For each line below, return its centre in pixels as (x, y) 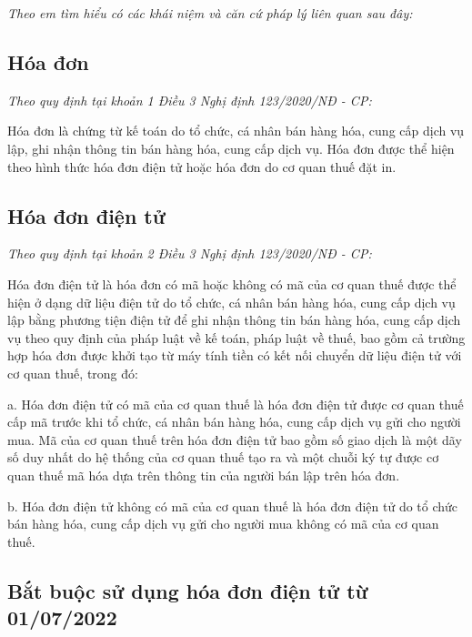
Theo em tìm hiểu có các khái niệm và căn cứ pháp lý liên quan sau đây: (210, 13)
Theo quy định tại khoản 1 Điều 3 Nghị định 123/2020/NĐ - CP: (190, 100)
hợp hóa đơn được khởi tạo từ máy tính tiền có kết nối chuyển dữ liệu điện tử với (235, 355)
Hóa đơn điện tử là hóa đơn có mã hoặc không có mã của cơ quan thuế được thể (232, 283)
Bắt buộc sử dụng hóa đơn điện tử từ (188, 590)
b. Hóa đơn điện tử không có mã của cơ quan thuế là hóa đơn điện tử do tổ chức (233, 506)
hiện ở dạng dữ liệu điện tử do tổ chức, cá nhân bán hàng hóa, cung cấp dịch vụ (231, 302)
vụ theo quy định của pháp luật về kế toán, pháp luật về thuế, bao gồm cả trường (236, 337)
